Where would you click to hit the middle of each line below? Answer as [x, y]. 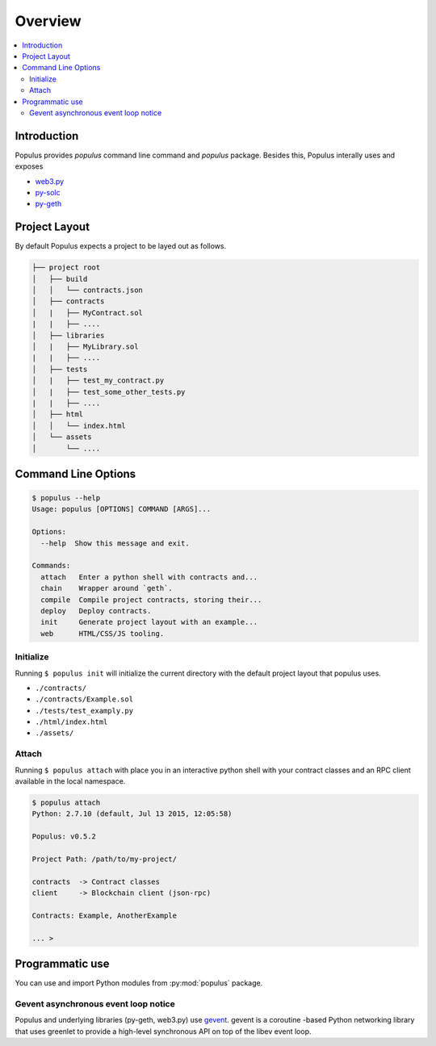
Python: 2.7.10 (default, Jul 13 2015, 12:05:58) [132, 814]
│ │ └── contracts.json [87, 290]
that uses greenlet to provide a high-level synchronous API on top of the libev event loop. [163, 1031]
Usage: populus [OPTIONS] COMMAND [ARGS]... [122, 509]
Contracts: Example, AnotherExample [105, 915]
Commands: [51, 566]
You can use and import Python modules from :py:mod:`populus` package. [139, 983]
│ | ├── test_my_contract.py [98, 381]
